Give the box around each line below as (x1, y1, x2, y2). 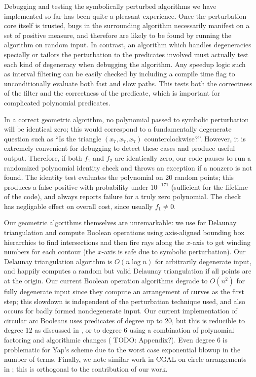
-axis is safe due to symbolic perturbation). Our (101, 246, 246, 257)
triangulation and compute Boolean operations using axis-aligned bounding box (4, 227, 245, 238)
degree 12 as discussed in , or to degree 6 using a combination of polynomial (4, 325, 234, 335)
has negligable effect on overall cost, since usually (4, 201, 153, 211)
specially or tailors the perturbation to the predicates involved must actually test (4, 49, 249, 59)
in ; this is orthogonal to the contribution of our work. (4, 363, 168, 374)
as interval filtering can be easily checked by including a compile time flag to (4, 69, 235, 79)
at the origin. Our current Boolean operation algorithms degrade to (4, 275, 208, 286)
